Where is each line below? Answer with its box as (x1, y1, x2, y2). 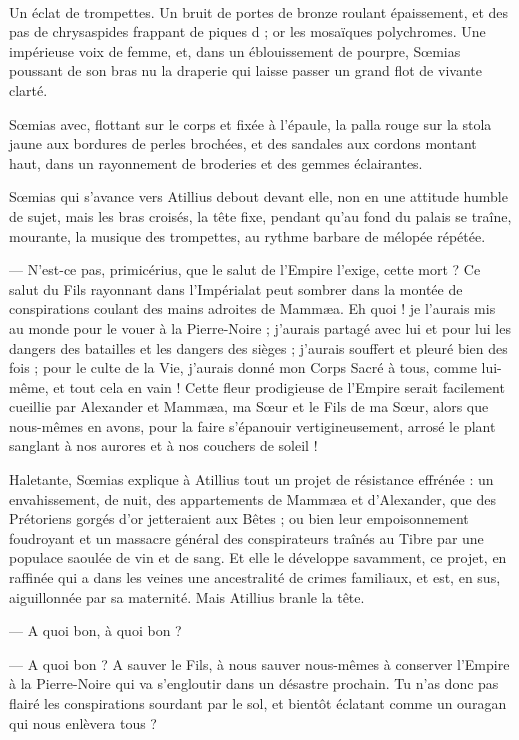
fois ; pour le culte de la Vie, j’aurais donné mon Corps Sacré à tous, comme (9, 357, 477, 378)
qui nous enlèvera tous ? (9, 712, 157, 733)
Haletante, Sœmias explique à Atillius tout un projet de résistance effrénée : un (9, 469, 494, 490)
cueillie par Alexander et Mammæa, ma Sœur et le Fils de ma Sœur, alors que (9, 396, 489, 417)
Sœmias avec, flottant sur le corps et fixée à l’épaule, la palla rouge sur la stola (9, 113, 492, 134)
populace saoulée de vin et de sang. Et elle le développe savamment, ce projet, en (9, 547, 507, 568)
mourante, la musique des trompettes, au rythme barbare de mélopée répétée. (9, 225, 486, 246)
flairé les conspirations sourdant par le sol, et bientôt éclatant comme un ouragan (9, 693, 507, 713)
